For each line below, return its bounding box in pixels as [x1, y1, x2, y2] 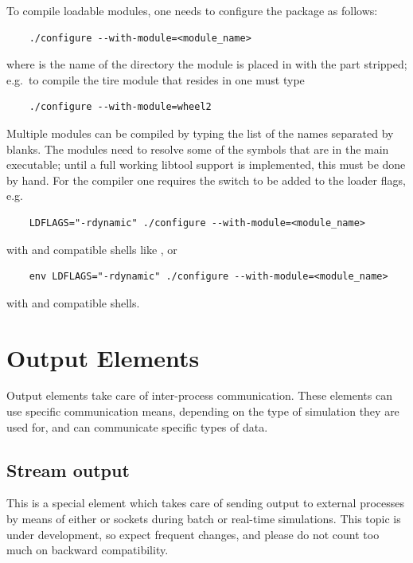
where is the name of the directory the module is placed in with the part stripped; [6, 56, 407, 72]
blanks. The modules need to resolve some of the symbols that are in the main [6, 140, 389, 157]
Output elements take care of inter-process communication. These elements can [6, 387, 392, 404]
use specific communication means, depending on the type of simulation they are [6, 403, 399, 420]
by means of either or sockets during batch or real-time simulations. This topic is [6, 510, 401, 527]
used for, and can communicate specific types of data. [6, 418, 268, 435]
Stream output [6, 457, 130, 482]
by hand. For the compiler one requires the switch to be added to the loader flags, [6, 171, 406, 188]
